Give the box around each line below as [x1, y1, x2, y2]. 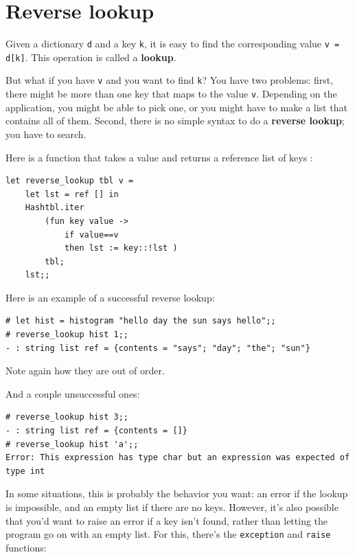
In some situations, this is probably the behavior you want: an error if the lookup [5, 486, 348, 501]
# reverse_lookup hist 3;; [5, 412, 128, 422]
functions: [5, 540, 47, 554]
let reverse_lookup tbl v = [5, 176, 134, 186]
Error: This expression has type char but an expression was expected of [5, 453, 350, 463]
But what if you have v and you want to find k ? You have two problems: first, [5, 73, 334, 87]
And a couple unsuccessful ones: [5, 386, 140, 400]
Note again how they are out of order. [5, 363, 165, 378]
